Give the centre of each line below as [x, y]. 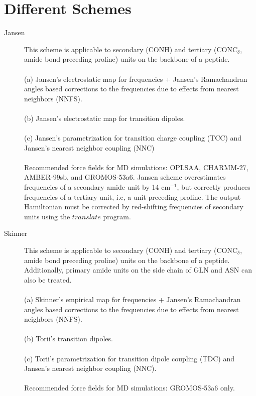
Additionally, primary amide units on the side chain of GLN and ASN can [138, 270]
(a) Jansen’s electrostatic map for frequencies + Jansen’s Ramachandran [136, 79]
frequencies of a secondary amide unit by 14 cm [97, 187]
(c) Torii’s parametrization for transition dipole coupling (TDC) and [130, 358]
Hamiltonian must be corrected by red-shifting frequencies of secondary [134, 207]
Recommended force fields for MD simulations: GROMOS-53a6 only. [130, 388]
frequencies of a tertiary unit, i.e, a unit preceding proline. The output [133, 196]
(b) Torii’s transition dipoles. [69, 339]
